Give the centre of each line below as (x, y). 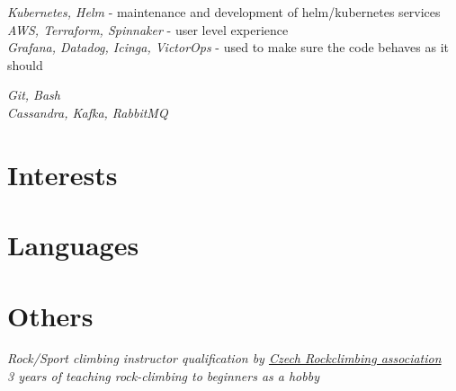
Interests (63, 174)
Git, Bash (34, 95)
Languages (73, 245)
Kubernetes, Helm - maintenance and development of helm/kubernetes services (224, 12)
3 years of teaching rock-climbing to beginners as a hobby (163, 376)
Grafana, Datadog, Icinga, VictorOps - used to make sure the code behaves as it (228, 47)
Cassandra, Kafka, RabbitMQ (88, 112)
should (25, 64)
